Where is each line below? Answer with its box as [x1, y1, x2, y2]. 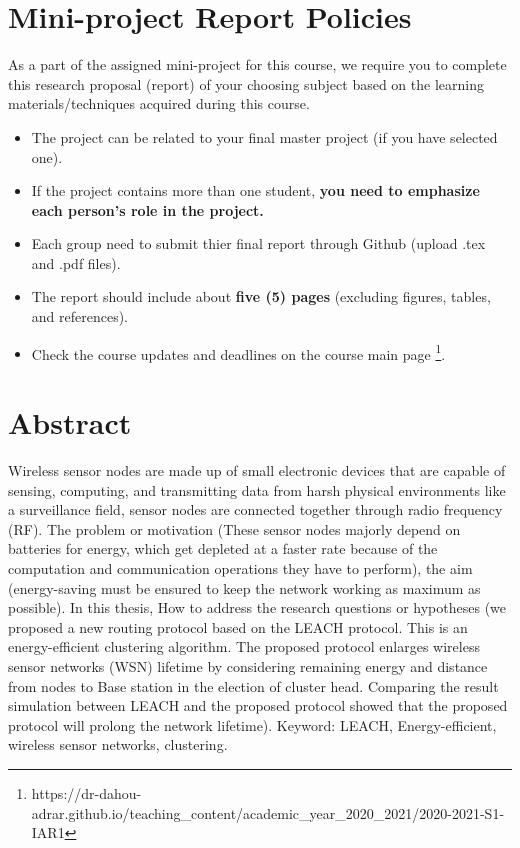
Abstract [8, 402, 132, 443]
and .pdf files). [31, 252, 121, 273]
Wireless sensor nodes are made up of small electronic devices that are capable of [8, 460, 506, 481]
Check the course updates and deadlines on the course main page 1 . [31, 340, 446, 364]
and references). [31, 306, 129, 327]
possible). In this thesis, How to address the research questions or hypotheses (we [8, 597, 507, 618]
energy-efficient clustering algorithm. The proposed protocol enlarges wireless [8, 636, 480, 657]
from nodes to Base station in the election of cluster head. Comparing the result [8, 675, 499, 696]
